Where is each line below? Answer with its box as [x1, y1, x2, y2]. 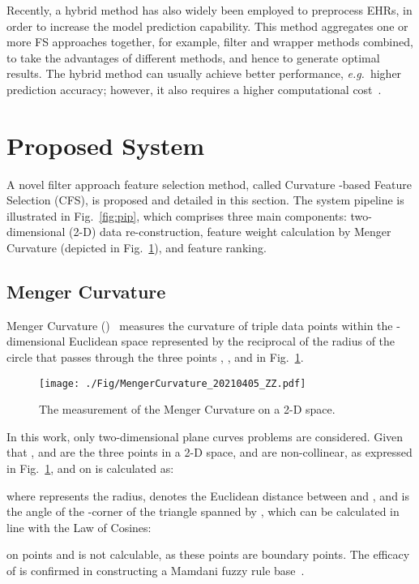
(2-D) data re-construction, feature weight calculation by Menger [69, 223, 391, 240]
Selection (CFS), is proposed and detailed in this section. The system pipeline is [6, 191, 404, 208]
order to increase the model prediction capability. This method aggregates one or [6, 17, 408, 34]
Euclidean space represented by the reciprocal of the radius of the [69, 333, 395, 350]
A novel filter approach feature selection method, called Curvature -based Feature [6, 175, 412, 192]
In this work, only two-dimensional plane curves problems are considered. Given [6, 427, 404, 444]
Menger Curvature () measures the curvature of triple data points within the [6, 316, 393, 333]
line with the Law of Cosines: [6, 518, 152, 535]
